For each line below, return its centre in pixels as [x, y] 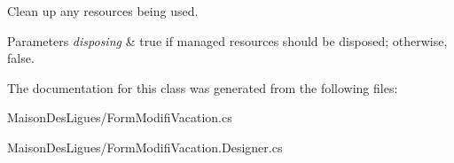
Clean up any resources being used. [103, 11]
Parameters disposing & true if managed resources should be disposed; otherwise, [227, 40]
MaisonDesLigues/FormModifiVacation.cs [120, 117]
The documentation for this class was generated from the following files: [203, 87]
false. [21, 58]
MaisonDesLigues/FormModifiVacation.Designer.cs [145, 147]
